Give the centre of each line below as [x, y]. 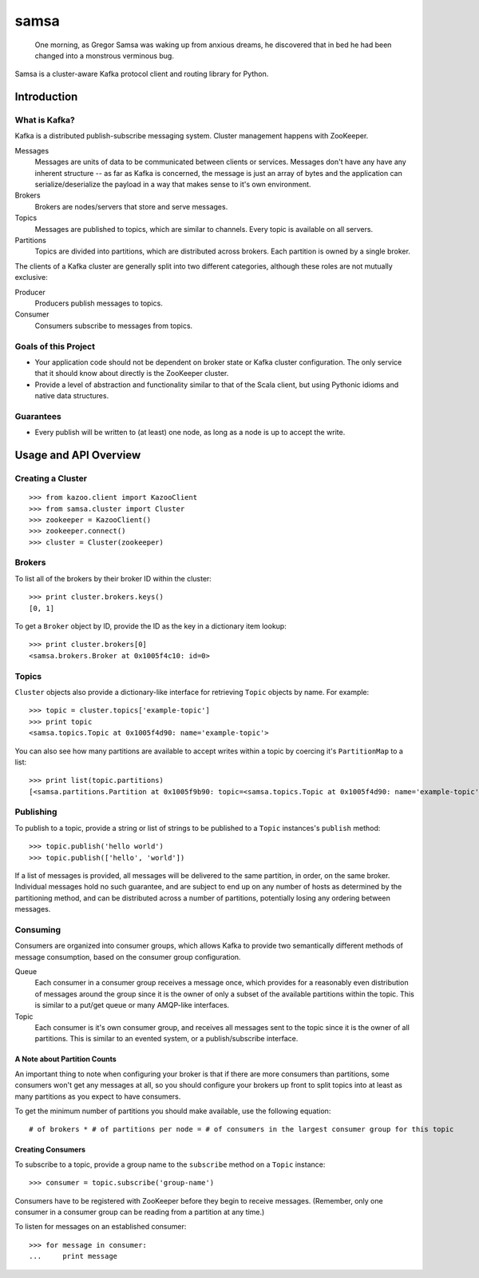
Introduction [46, 97]
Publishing [36, 812]
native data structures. [72, 396]
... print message [73, 1256]
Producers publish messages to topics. [99, 303]
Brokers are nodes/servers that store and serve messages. [131, 206]
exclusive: [31, 278]
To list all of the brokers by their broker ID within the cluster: [113, 578]
